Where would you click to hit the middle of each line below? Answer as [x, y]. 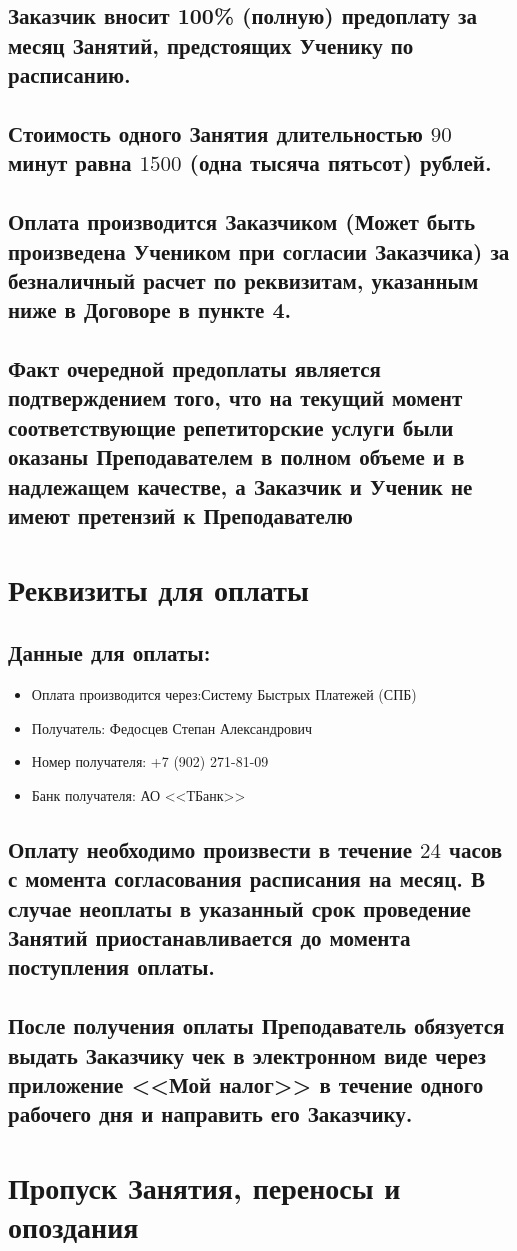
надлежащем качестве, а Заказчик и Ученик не [240, 485]
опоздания [73, 1226]
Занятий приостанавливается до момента [209, 936]
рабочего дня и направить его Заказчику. [210, 1113]
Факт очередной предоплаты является [194, 368]
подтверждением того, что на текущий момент [235, 397]
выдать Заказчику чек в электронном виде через [247, 1054]
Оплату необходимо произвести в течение [210, 848]
